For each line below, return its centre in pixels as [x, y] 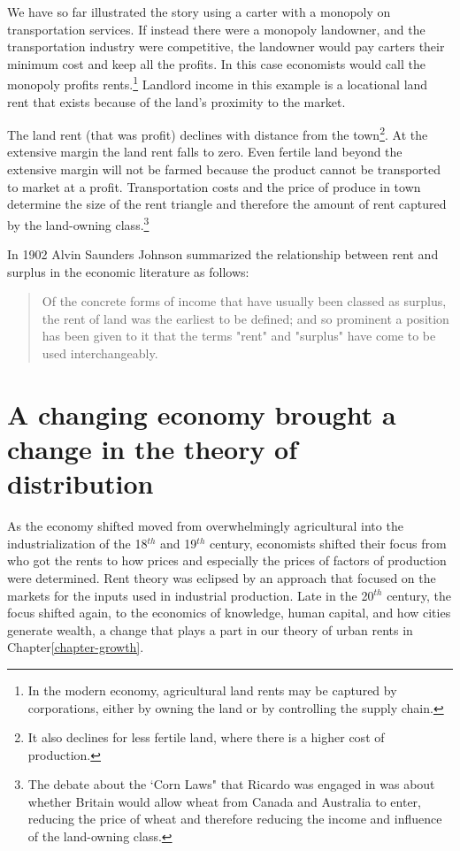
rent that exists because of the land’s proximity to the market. [176, 101]
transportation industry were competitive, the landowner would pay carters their [226, 46]
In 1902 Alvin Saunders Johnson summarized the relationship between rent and [223, 254]
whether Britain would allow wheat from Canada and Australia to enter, [225, 801]
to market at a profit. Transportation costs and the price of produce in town [214, 186]
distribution [80, 483]
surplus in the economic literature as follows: [128, 271]
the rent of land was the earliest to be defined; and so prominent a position [245, 318]
